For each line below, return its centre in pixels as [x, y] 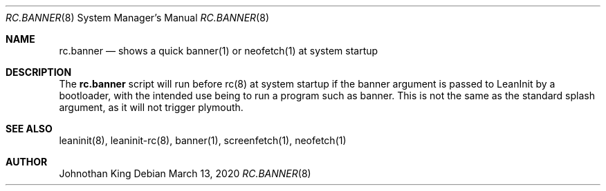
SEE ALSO [29, 129]
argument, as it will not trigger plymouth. [151, 107]
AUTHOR [27, 162]
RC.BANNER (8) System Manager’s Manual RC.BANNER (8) [137, 18]
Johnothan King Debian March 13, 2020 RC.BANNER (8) [185, 173]
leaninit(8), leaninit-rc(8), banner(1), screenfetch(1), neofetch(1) [203, 140]
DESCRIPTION [39, 72]
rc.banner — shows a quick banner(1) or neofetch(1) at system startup [219, 51]
